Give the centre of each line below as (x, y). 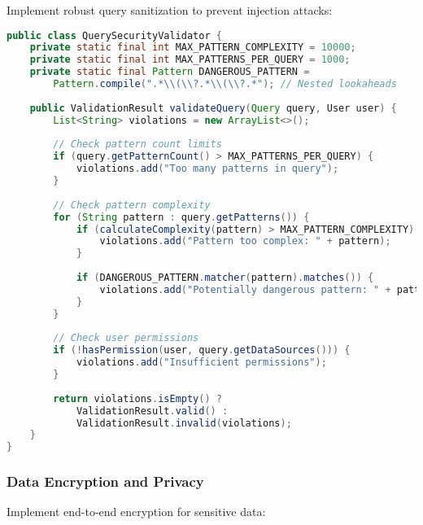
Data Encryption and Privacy (105, 481)
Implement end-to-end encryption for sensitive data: (136, 512)
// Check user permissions (126, 338)
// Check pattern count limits (137, 144)
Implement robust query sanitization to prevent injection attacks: (170, 10)
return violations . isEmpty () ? (137, 398)
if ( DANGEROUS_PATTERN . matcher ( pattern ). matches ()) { (225, 278)
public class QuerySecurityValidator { (114, 35)
